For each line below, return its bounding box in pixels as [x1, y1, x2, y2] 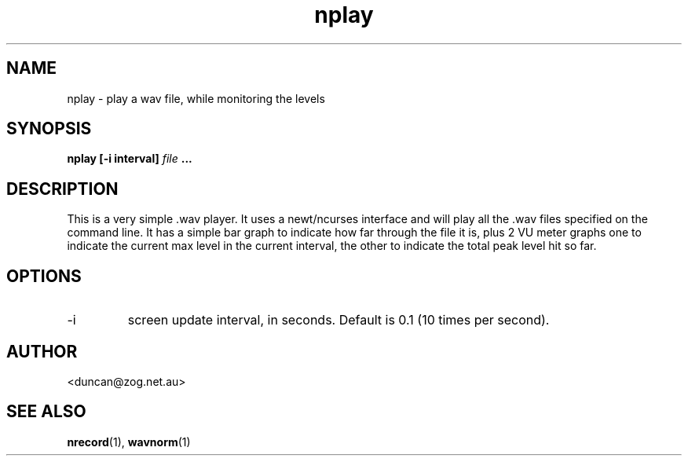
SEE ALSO [6, 401, 86, 422]
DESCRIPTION [6, 178, 119, 199]
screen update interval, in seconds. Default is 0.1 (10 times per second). [127, 312, 550, 328]
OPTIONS [6, 266, 82, 286]
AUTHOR [6, 341, 78, 361]
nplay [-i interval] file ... [67, 152, 192, 166]
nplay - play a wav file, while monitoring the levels [67, 91, 325, 105]
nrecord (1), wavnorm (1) [67, 434, 191, 449]
